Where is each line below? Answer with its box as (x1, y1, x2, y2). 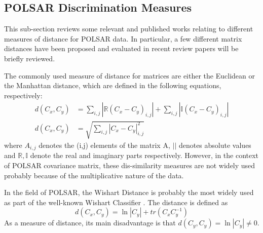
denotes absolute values (178, 139, 251, 150)
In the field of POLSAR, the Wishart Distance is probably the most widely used (4, 187, 254, 198)
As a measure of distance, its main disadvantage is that (4, 217, 176, 228)
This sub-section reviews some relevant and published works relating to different (4, 23, 253, 34)
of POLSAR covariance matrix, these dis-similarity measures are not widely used (4, 160, 255, 171)
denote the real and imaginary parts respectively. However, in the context (30, 150, 259, 161)
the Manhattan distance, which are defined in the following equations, (4, 80, 221, 91)
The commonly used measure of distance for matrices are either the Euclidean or (4, 70, 255, 81)
